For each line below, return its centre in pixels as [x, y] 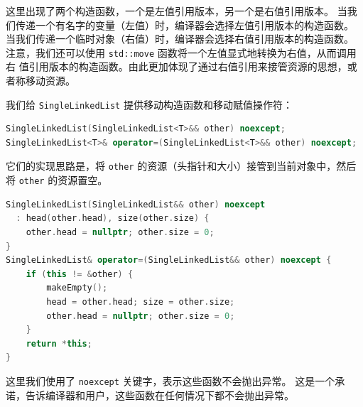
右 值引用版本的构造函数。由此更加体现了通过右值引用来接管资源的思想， [177, 66]
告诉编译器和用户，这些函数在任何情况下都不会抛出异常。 [159, 395]
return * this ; [59, 343]
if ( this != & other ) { [80, 274]
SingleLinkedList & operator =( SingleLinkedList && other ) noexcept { [169, 260]
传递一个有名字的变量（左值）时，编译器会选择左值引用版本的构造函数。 [184, 25]
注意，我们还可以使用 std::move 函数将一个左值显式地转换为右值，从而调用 [181, 52]
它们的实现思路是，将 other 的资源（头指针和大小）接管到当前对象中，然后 [181, 166]
